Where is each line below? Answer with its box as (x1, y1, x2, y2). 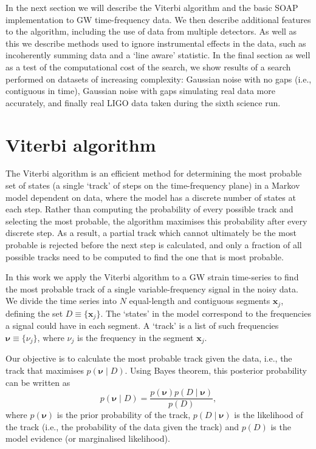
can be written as (5, 376, 70, 388)
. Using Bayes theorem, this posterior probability (125, 363, 307, 376)
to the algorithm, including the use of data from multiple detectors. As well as (5, 25, 297, 38)
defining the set (5, 306, 63, 319)
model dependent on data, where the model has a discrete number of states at (5, 191, 296, 203)
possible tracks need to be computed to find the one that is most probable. (5, 250, 284, 263)
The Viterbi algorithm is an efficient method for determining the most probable (5, 167, 302, 180)
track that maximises (5, 363, 84, 376)
